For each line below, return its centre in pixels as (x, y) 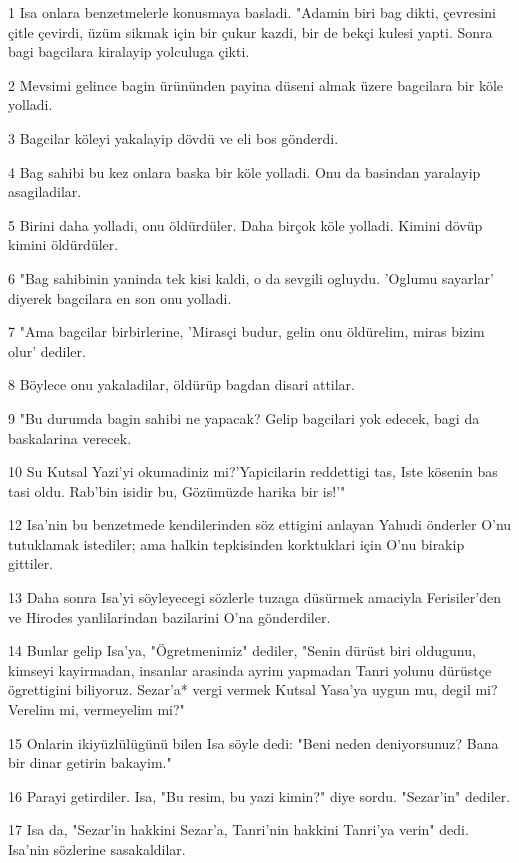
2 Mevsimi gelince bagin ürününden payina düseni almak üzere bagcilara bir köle (256, 84)
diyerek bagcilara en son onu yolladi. (120, 297)
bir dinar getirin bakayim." (90, 762)
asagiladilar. (45, 191)
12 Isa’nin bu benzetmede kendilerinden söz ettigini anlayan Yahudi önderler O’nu (260, 524)
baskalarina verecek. (70, 437)
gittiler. (31, 563)
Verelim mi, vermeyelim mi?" (96, 709)
